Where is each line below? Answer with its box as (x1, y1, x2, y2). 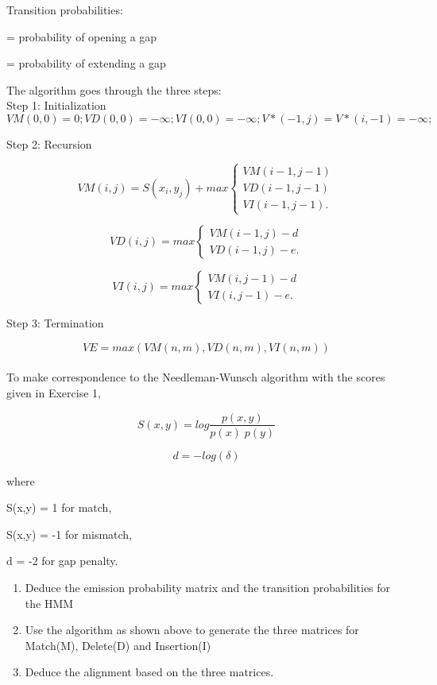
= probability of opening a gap (6, 28, 157, 45)
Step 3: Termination (6, 315, 104, 331)
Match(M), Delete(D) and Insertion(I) (25, 637, 211, 653)
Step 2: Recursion (6, 135, 92, 152)
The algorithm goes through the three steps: (6, 81, 222, 98)
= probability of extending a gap (6, 55, 166, 72)
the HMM (25, 594, 74, 611)
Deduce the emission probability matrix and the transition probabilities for (25, 579, 391, 595)
